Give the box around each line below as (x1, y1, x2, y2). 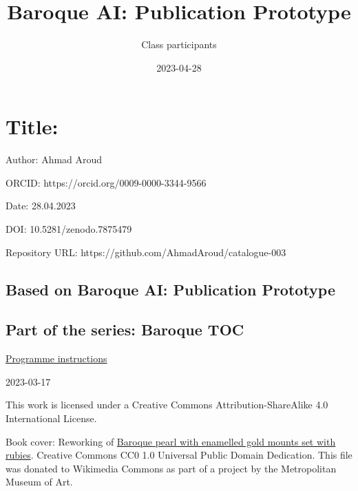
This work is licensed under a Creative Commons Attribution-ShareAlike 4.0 (6, 397, 328, 412)
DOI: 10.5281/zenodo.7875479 (6, 222, 132, 236)
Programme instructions (6, 351, 107, 366)
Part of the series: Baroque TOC (6, 319, 244, 340)
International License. (6, 410, 97, 425)
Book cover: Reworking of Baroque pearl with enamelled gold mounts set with (6, 434, 336, 448)
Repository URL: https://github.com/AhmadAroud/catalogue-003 (6, 244, 286, 259)
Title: (6, 112, 59, 140)
